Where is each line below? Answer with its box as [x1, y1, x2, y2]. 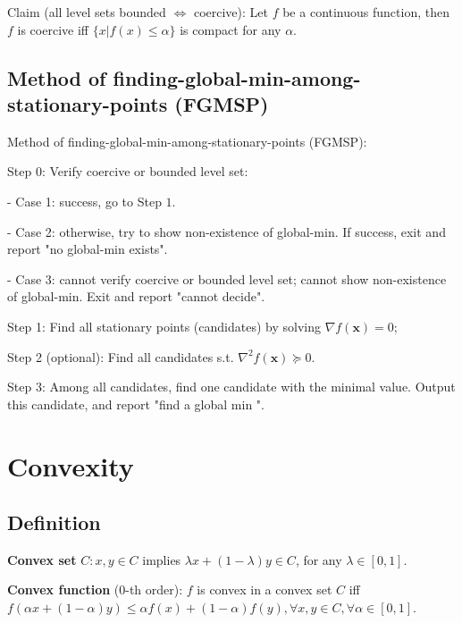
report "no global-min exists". [7, 240, 168, 258]
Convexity [7, 447, 134, 484]
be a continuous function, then [282, 3, 449, 21]
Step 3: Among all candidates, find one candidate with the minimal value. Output [7, 377, 456, 396]
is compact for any [180, 20, 281, 38]
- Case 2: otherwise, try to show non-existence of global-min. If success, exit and [7, 222, 446, 240]
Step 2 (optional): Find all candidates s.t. [7, 347, 234, 366]
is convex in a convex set [197, 580, 332, 599]
